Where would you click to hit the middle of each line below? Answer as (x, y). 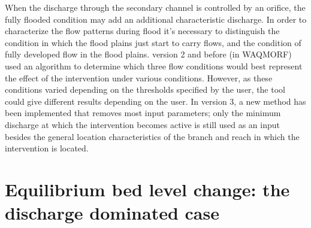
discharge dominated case (112, 213)
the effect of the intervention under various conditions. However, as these (139, 77)
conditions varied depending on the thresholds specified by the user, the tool (145, 89)
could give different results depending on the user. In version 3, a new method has (155, 101)
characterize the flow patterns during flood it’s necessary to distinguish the (142, 31)
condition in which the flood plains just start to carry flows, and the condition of (153, 42)
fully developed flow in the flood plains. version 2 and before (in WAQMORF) (148, 54)
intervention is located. (47, 148)
